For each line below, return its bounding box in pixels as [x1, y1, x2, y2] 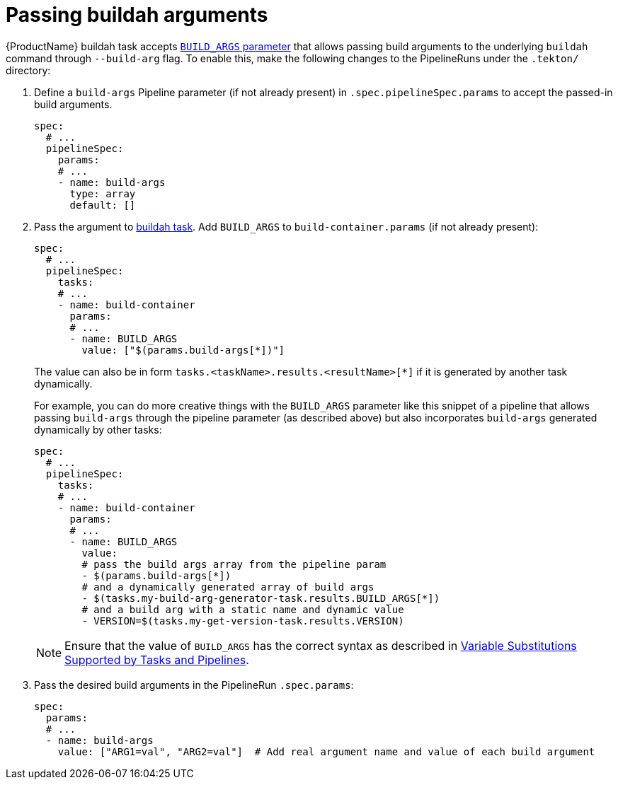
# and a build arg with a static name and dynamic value [81, 603, 404, 615]
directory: [6, 64, 51, 76]
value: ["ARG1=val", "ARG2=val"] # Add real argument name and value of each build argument [57, 745, 595, 757]
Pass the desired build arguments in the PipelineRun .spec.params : [34, 678, 354, 691]
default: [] [69, 199, 136, 211]
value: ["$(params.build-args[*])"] [81, 344, 285, 356]
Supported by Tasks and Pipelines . [64, 652, 249, 667]
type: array [69, 187, 136, 199]
